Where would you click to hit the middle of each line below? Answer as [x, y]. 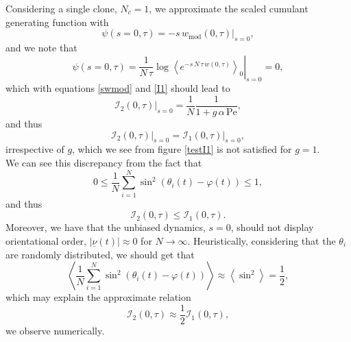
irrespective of [35, 149]
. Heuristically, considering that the [262, 240]
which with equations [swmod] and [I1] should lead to [118, 88]
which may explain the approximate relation [98, 297]
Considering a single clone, [61, 8]
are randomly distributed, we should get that [100, 254]
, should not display [272, 227]
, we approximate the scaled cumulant [229, 8]
